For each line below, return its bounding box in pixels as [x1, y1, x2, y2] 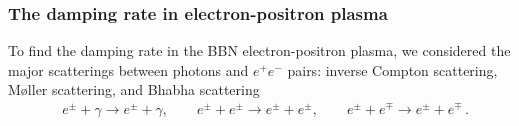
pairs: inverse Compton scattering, [287, 59, 498, 80]
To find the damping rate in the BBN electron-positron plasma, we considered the [8, 40, 511, 61]
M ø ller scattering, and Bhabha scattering [8, 79, 260, 100]
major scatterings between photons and [8, 59, 249, 80]
